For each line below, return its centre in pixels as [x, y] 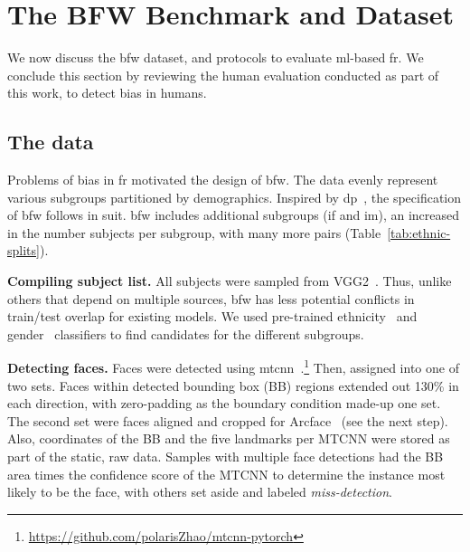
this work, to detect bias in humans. [107, 93]
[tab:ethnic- [419, 232]
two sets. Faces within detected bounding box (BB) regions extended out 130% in [233, 385]
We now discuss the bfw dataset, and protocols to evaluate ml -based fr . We [216, 57]
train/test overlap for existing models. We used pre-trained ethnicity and [212, 316]
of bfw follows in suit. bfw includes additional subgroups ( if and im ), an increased [234, 215]
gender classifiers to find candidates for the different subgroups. [186, 333]
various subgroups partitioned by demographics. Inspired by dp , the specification [235, 197]
